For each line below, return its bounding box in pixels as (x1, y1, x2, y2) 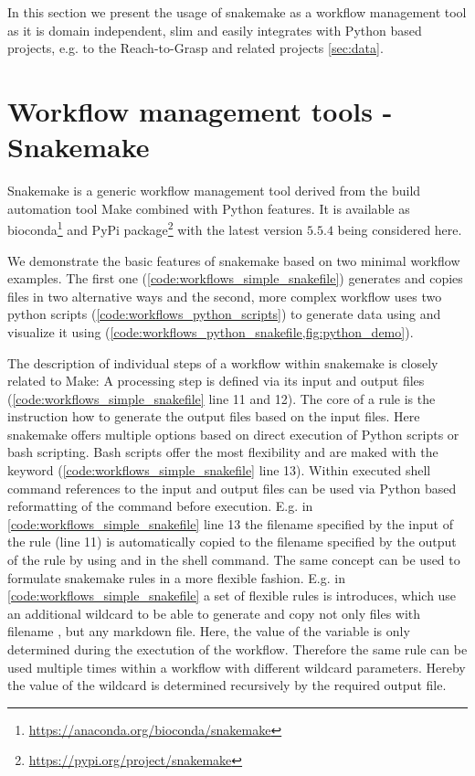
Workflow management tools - (7, 91, 393, 129)
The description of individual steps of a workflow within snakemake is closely (7, 353, 438, 372)
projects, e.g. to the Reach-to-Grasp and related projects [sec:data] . (7, 38, 384, 58)
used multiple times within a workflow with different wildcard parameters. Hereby (7, 657, 466, 676)
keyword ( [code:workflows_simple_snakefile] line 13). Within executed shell (7, 461, 431, 480)
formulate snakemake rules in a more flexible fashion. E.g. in (7, 568, 345, 587)
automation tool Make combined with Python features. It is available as (7, 198, 410, 218)
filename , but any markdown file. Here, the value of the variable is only (7, 622, 410, 641)
